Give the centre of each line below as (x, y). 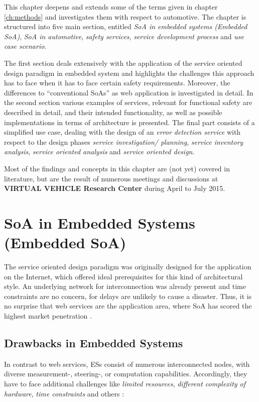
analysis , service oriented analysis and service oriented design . (99, 152)
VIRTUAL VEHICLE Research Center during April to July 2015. (115, 188)
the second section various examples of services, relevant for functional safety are (128, 102)
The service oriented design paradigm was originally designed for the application (128, 266)
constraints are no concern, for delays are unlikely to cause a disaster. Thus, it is (128, 296)
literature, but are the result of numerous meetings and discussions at (111, 178)
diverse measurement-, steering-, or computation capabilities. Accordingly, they (126, 374)
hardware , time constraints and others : (64, 393)
